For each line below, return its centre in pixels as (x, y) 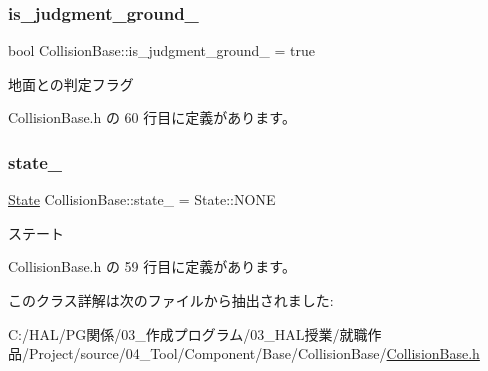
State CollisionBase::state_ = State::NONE (142, 199)
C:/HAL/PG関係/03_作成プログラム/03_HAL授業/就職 (188, 333)
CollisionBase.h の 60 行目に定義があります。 (152, 117)
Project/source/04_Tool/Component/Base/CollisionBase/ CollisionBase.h (254, 353)
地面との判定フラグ (71, 83)
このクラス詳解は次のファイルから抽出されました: (171, 300)
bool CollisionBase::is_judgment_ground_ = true (161, 50)
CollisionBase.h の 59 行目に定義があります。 (152, 266)
